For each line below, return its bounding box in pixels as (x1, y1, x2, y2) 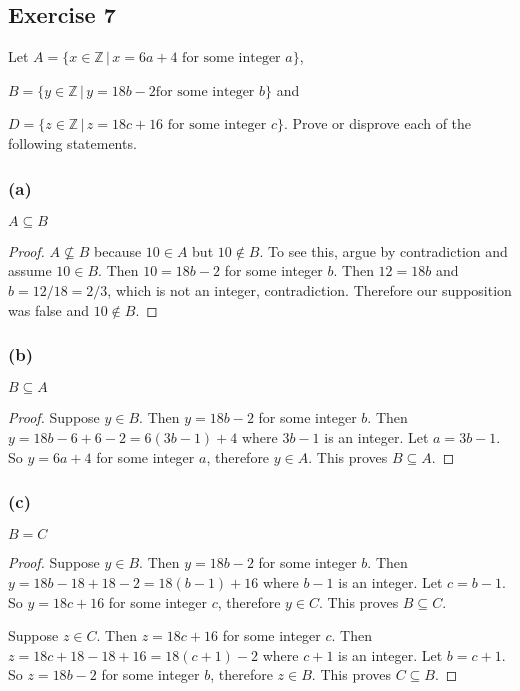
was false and (8, 299, 90, 320)
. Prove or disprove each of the (284, 113, 472, 134)
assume (8, 260, 52, 281)
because (94, 240, 142, 261)
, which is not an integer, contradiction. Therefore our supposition (107, 279, 512, 300)
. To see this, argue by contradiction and (259, 240, 508, 261)
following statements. (8, 132, 137, 153)
